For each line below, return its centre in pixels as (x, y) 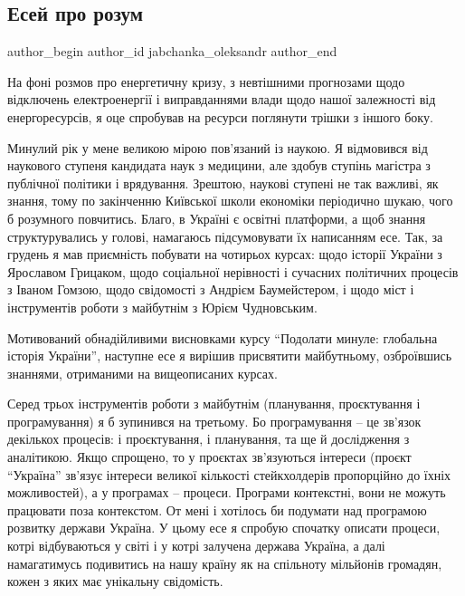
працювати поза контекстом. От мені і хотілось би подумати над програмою (217, 509)
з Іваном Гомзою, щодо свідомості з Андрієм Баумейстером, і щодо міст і (211, 289)
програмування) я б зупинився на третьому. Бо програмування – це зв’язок (214, 421)
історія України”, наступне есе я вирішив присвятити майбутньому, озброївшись (230, 356)
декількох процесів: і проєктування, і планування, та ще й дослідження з (209, 439)
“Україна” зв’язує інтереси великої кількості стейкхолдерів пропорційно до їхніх (229, 474)
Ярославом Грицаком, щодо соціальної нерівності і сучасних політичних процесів (233, 271)
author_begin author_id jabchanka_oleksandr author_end (172, 51)
